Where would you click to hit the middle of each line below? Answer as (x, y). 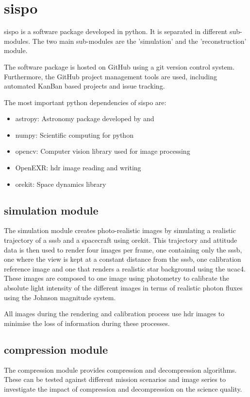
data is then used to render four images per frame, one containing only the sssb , (123, 249)
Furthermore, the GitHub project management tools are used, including (110, 76)
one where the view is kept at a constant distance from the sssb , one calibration (123, 259)
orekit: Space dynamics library (61, 184)
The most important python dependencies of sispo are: (85, 102)
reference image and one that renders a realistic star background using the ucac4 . (125, 268)
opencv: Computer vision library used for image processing (103, 151)
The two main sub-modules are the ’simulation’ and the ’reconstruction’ (139, 41)
